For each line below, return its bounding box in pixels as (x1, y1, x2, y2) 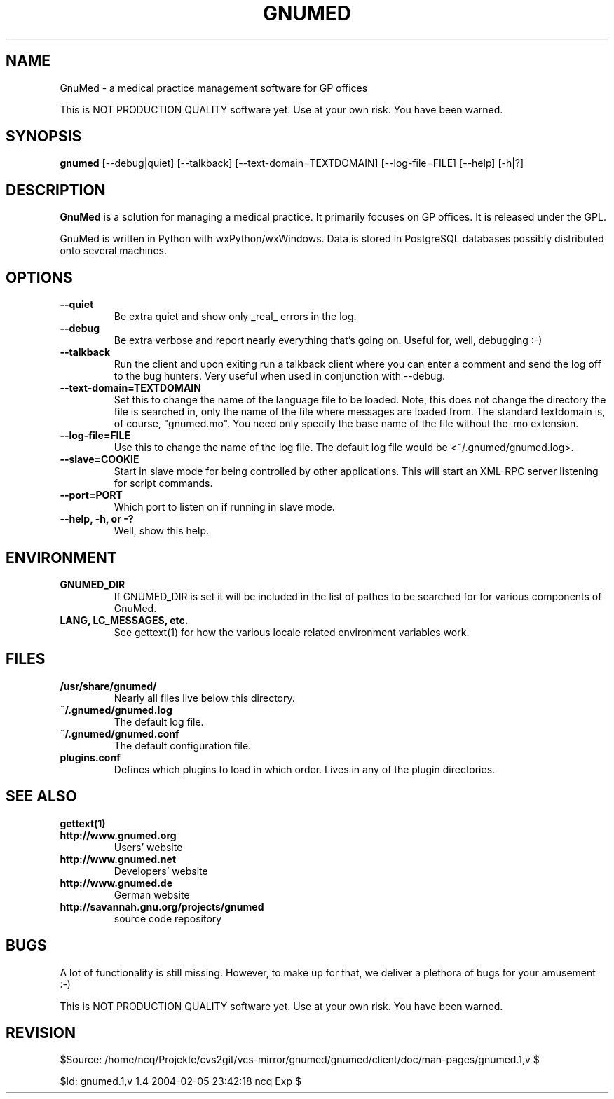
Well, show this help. (114, 525, 210, 537)
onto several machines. (60, 244, 167, 257)
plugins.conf (60, 751, 121, 763)
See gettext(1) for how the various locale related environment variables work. (114, 625, 470, 638)
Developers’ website (114, 864, 208, 877)
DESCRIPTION (6, 181, 106, 199)
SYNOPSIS (6, 127, 82, 146)
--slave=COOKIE (60, 453, 139, 466)
